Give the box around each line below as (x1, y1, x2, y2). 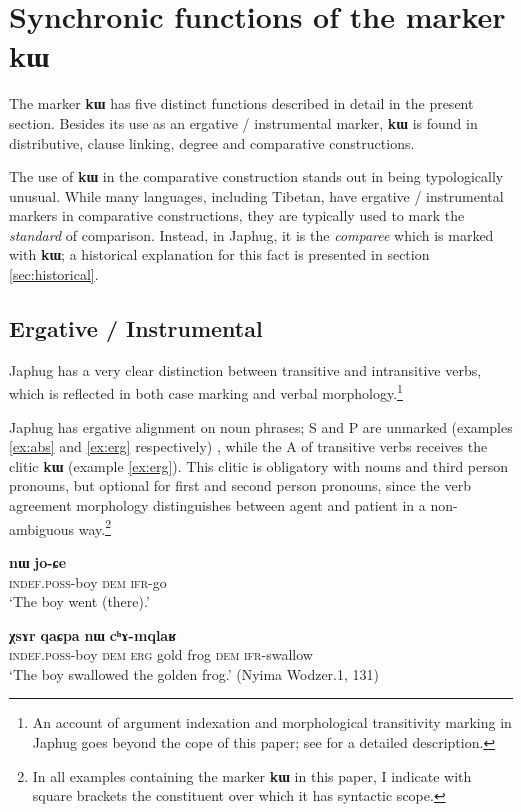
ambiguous (9, 518, 75, 539)
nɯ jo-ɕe (9, 551, 67, 572)
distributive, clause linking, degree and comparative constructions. (9, 132, 415, 153)
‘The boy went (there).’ (9, 591, 150, 612)
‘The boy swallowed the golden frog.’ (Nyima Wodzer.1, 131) (9, 663, 379, 684)
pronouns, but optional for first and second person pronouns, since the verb (9, 475, 471, 496)
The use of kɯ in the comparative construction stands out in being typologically (9, 166, 504, 187)
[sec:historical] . (9, 264, 99, 285)
